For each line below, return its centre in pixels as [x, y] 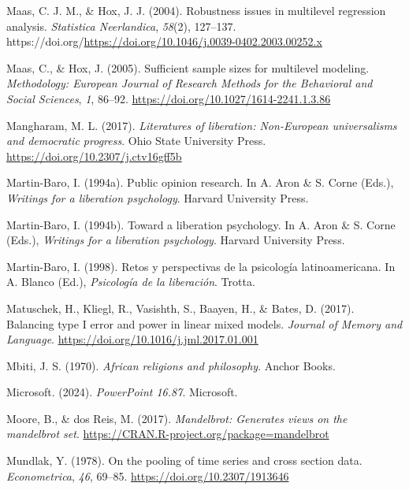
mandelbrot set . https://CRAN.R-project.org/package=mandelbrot [168, 434]
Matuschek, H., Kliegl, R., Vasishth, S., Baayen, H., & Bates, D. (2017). [180, 308]
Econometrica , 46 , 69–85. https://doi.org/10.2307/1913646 [148, 475]
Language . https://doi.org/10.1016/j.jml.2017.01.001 [132, 339]
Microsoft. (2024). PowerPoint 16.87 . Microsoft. [122, 392]
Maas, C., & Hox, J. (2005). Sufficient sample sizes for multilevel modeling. [188, 67]
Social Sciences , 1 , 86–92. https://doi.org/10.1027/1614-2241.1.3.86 [169, 98]
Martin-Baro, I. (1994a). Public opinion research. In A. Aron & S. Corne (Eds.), [200, 182]
